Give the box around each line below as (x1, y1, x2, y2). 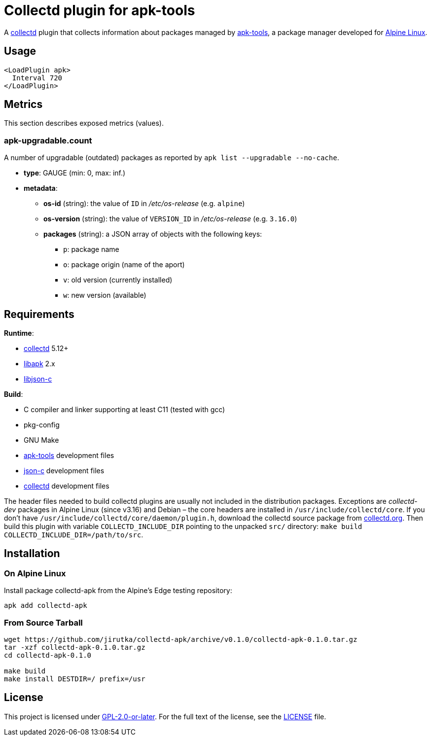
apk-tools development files (24, 451, 114, 460)
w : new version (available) (63, 291, 146, 300)
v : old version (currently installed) (63, 276, 173, 284)
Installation (4, 547, 60, 560)
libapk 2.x (24, 359, 55, 368)
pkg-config (24, 421, 60, 429)
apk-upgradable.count (4, 135, 92, 145)
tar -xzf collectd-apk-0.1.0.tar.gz (4, 643, 145, 651)
